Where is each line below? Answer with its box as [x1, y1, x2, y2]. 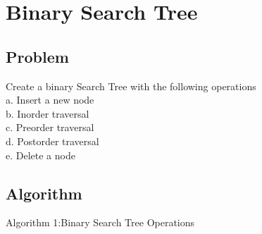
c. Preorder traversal [6, 120, 94, 135]
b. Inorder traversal [6, 106, 89, 121]
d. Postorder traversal [6, 133, 99, 148]
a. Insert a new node [6, 92, 94, 107]
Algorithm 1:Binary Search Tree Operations [6, 215, 195, 230]
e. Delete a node [6, 147, 75, 162]
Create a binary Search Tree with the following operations [6, 78, 256, 93]
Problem [6, 45, 69, 67]
